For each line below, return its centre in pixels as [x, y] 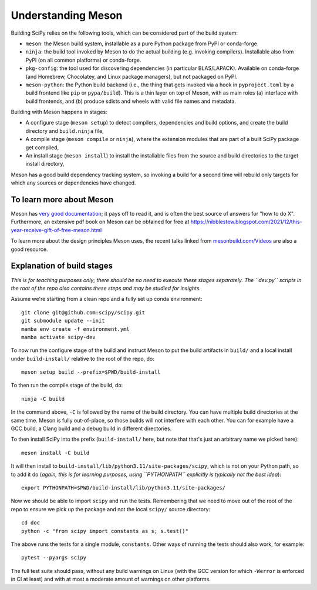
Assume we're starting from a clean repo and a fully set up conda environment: [107, 299]
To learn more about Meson [62, 200]
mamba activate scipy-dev [59, 337]
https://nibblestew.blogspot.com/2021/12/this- [246, 222]
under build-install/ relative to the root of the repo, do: [83, 358]
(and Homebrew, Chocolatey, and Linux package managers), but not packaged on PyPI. [131, 76]
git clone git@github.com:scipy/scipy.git [83, 312]
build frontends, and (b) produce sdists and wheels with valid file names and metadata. [131, 101]
